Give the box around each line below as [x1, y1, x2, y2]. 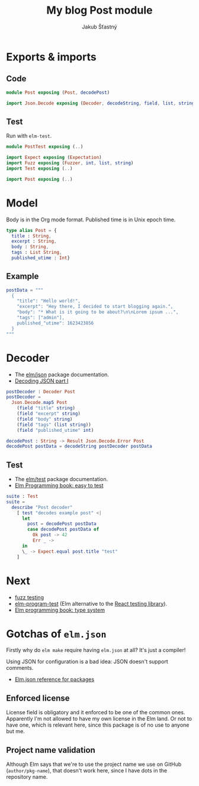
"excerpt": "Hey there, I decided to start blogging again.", [17, 304, 174, 310]
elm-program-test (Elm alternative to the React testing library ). [14, 600, 168, 607]
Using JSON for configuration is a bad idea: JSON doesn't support [6, 658, 168, 665]
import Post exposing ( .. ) [6, 176, 73, 182]
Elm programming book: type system [14, 606, 105, 613]
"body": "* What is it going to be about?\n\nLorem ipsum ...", [17, 309, 179, 315]
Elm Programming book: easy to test [14, 482, 104, 489]
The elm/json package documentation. [14, 371, 110, 378]
